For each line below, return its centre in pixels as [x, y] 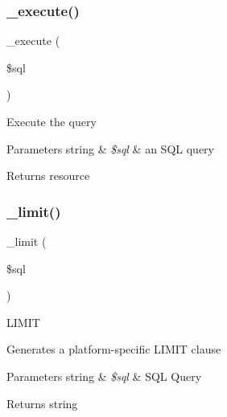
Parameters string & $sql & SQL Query [104, 376]
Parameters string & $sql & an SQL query [110, 148]
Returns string [42, 403]
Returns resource [48, 176]
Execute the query [52, 121]
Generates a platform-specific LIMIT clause [114, 349]
